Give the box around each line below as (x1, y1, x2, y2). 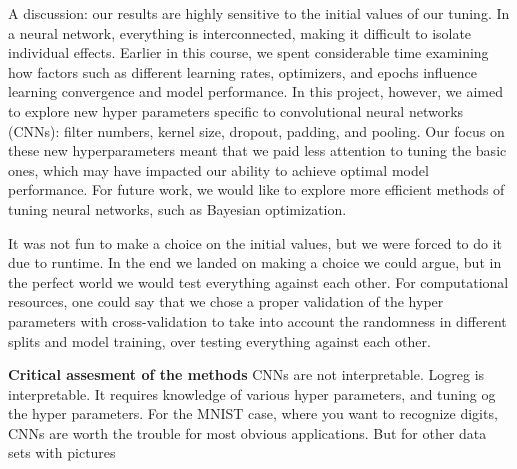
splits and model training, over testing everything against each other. (8, 330, 431, 351)
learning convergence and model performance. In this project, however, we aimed (8, 81, 503, 102)
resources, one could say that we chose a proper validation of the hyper (8, 291, 444, 312)
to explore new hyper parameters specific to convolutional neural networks (8, 100, 464, 121)
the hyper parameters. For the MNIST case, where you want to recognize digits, (8, 403, 498, 424)
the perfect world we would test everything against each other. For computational (8, 271, 509, 292)
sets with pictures (8, 442, 116, 463)
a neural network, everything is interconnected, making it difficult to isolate (8, 22, 472, 43)
